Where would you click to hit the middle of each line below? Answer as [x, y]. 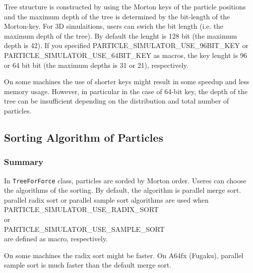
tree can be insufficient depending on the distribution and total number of [117, 101]
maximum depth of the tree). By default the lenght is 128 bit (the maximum [121, 35]
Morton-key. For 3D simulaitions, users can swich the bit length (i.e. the [114, 26]
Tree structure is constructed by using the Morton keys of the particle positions [125, 6]
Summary [24, 162]
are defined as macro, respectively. [56, 239]
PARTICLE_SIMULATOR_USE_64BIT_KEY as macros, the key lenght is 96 [126, 55]
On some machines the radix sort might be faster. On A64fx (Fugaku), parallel [124, 255]
